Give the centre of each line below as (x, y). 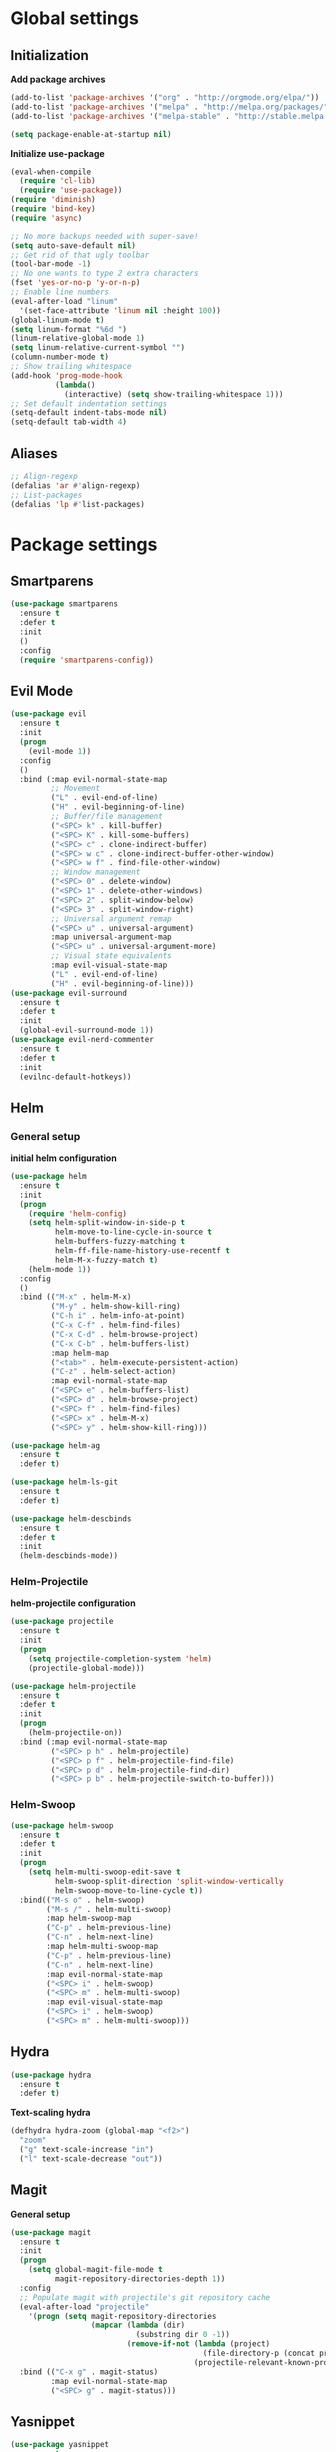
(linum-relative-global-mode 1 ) (77, 338)
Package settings (84, 544)
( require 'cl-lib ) (58, 181)
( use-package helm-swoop (62, 1825)
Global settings (75, 18)
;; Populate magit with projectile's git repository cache (145, 2297)
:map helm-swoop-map (89, 1918)
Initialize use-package (57, 153)
